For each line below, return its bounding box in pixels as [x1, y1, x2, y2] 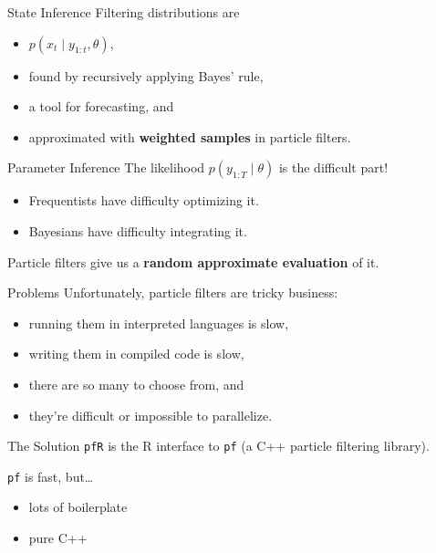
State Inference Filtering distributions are [7, 3, 240, 21]
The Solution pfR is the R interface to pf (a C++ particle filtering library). [7, 436, 430, 455]
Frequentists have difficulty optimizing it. [28, 191, 259, 210]
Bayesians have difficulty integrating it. [28, 221, 247, 240]
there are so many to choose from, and [28, 374, 244, 393]
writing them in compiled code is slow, [28, 344, 244, 363]
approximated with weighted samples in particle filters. [28, 127, 351, 146]
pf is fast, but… [7, 466, 94, 485]
